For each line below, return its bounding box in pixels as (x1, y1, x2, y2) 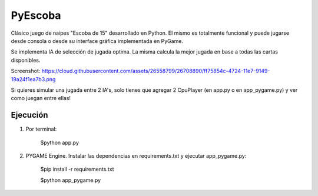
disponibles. (11, 57, 41, 64)
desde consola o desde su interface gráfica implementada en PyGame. (11, 37, 184, 44)
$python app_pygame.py (40, 177, 101, 184)
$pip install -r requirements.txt (40, 165, 114, 173)
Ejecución (11, 110, 48, 120)
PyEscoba (11, 9, 61, 22)
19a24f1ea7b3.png (11, 75, 56, 82)
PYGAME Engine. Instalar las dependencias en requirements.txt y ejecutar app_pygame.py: (25, 152, 247, 159)
